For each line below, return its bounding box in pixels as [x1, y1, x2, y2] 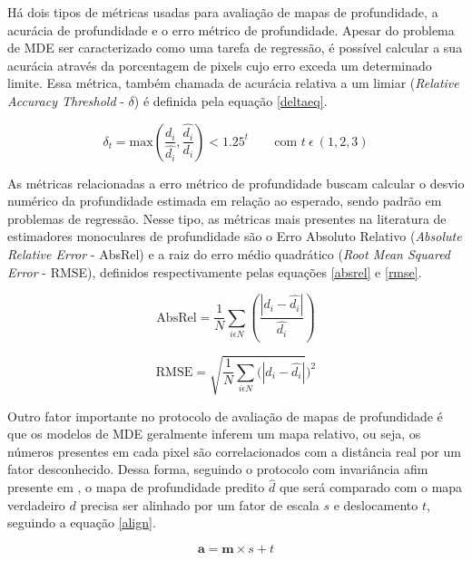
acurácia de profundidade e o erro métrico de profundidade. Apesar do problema [7, 20, 455, 39]
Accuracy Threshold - [7, 91, 124, 110]
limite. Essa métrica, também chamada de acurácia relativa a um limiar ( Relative [7, 73, 459, 92]
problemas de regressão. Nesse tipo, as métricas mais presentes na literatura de [7, 208, 447, 227]
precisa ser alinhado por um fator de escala [80, 495, 320, 514]
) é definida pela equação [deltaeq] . [133, 91, 328, 110]
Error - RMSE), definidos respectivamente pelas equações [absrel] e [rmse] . [7, 262, 422, 281]
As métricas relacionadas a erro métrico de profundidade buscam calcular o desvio [7, 173, 465, 192]
